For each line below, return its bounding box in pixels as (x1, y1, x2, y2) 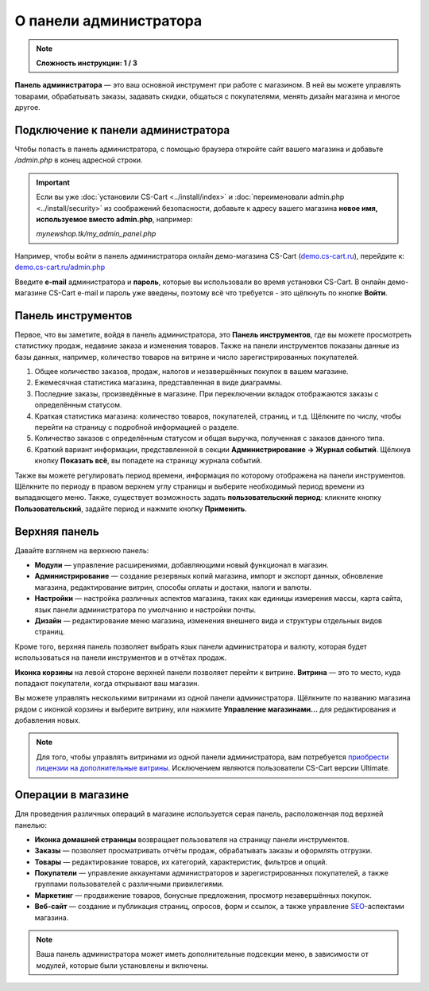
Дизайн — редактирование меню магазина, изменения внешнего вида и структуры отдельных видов (34, 615, 383, 625)
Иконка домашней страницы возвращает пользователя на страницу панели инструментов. (34, 834, 350, 844)
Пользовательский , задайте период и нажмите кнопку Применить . (14, 504, 248, 513)
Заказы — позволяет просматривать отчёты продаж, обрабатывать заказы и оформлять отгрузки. (34, 846, 373, 856)
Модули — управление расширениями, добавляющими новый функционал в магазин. (34, 560, 329, 569)
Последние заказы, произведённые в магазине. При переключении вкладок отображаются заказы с (34, 388, 379, 398)
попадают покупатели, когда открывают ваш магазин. (14, 678, 200, 688)
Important (36, 178, 71, 187)
